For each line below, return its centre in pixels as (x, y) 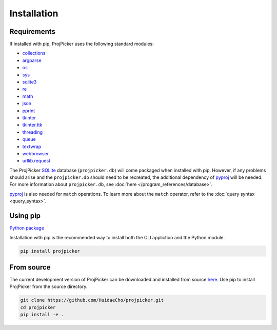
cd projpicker (38, 307)
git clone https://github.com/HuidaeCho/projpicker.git (92, 300)
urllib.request (36, 161)
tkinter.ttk (32, 125)
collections (34, 53)
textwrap (32, 147)
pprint (29, 111)
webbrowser (35, 153)
